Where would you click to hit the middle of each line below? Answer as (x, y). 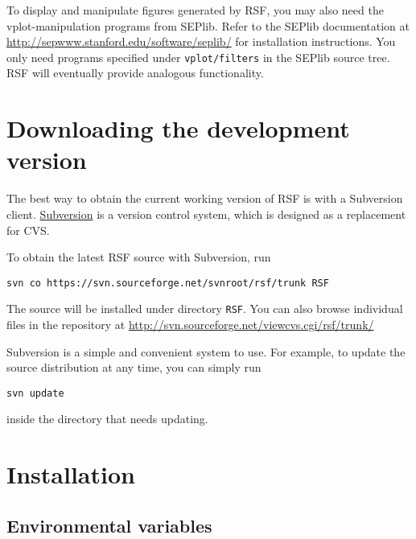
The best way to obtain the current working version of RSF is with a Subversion (205, 198)
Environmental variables (109, 525)
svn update (35, 393)
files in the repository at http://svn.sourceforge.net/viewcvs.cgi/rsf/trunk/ (190, 325)
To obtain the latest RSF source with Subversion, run (139, 257)
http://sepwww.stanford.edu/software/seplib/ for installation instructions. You (201, 41)
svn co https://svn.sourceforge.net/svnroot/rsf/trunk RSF (168, 283)
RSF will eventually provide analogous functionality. (135, 73)
